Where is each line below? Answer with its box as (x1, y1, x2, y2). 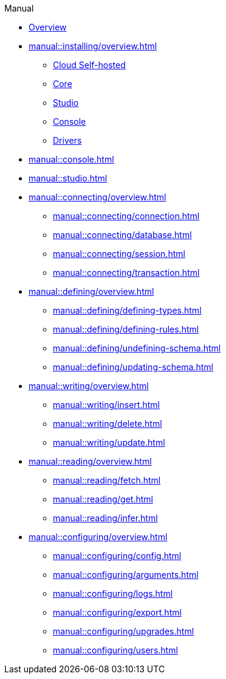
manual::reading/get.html (53, 494, 153, 504)
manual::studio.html (29, 173, 108, 183)
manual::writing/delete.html (53, 418, 162, 429)
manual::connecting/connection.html (53, 211, 200, 221)
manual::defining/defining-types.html (53, 305, 202, 315)
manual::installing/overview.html (29, 41, 157, 51)
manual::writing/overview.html (29, 381, 149, 391)
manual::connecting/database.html (53, 230, 192, 240)
